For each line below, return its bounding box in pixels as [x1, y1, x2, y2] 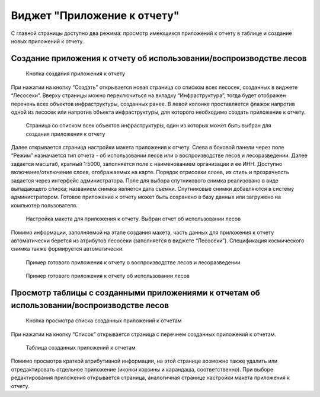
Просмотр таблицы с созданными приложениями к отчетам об [11, 287, 260, 297]
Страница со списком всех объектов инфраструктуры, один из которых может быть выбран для [25, 122, 272, 129]
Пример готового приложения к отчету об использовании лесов [25, 273, 190, 280]
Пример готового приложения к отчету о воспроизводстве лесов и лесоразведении [25, 258, 241, 266]
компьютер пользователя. [11, 201, 78, 209]
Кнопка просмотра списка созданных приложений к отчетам [25, 317, 182, 324]
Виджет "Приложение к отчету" [11, 9, 180, 22]
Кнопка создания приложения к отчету [25, 70, 126, 77]
